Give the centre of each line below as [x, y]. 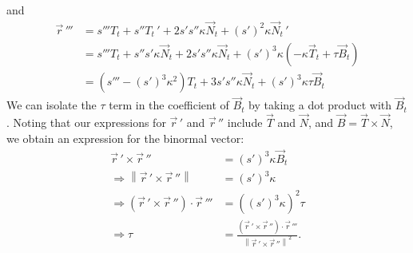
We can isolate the [52, 105]
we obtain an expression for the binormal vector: [125, 138]
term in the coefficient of [169, 105]
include [245, 123]
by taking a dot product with [320, 105]
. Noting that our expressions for [86, 123]
